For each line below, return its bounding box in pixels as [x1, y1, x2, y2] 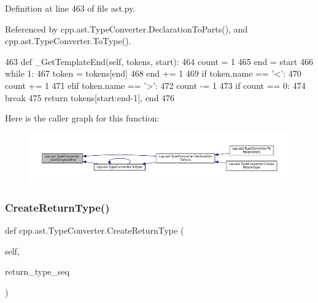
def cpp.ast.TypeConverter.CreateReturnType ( [5, 224, 184, 237]
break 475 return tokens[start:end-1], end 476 [5, 91, 175, 104]
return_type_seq [5, 265, 70, 278]
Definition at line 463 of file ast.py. [5, 2, 136, 14]
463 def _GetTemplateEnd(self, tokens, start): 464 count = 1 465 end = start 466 [5, 55, 313, 67]
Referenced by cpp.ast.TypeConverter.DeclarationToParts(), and [5, 22, 248, 35]
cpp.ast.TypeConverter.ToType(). [5, 34, 131, 47]
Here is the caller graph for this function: [5, 112, 160, 125]
